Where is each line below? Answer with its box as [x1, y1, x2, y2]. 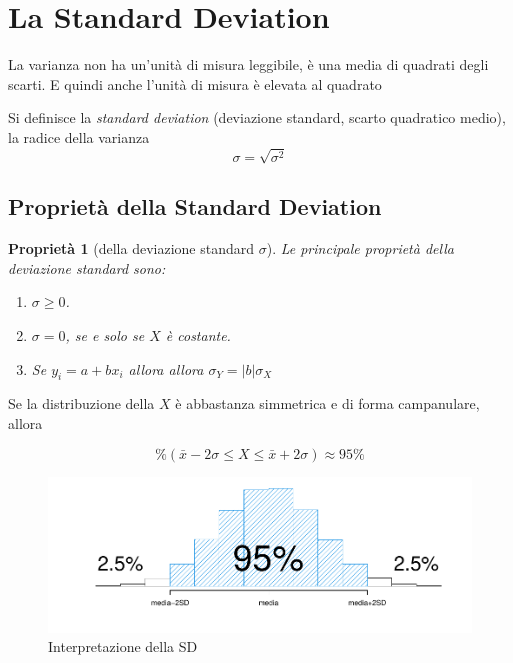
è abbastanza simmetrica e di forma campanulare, [175, 393, 480, 414]
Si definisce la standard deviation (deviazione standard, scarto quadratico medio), [8, 107, 506, 128]
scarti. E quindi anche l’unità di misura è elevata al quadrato [8, 73, 382, 94]
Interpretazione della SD [48, 636, 198, 657]
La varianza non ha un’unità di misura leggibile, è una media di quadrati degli [8, 54, 489, 75]
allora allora [128, 358, 204, 379]
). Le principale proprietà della [266, 238, 454, 259]
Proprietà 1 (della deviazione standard [8, 238, 255, 259]
